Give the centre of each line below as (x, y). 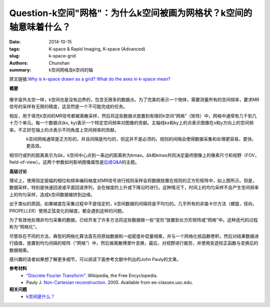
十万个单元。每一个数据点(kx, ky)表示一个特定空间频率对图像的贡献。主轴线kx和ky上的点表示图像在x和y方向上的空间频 (131, 123)
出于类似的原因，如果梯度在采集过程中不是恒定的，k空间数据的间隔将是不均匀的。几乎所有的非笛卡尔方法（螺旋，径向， (133, 204)
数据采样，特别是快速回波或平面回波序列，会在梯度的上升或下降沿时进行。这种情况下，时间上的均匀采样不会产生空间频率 (134, 187)
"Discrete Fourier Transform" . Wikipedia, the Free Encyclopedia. (92, 275)
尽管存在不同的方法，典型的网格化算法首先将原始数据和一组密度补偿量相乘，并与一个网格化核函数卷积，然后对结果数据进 (134, 236)
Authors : (19, 63)
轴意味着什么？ (40, 27)
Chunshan (59, 63)
